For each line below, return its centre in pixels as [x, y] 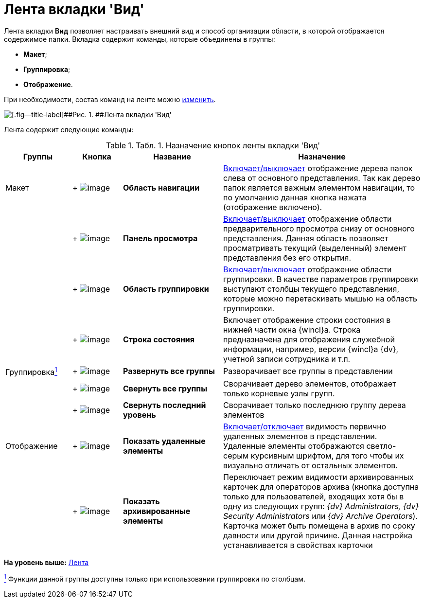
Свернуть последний [165, 405]
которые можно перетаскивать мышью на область [320, 298]
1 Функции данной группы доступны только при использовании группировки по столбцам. [155, 578]
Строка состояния [159, 339]
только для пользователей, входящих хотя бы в [314, 497]
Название [172, 156]
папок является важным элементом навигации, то [319, 187]
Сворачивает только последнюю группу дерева [315, 405]
